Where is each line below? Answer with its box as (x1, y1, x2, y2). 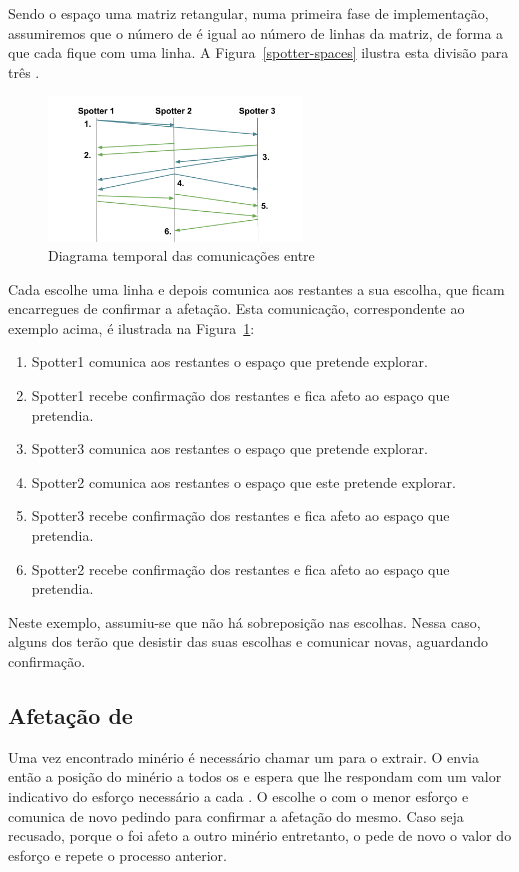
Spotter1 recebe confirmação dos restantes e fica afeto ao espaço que (31, 385, 450, 406)
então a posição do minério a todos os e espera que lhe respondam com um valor (8, 766, 502, 787)
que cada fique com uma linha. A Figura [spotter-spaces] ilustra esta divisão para (8, 42, 509, 63)
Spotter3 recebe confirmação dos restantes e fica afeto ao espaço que (31, 505, 450, 526)
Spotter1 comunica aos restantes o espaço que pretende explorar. (31, 351, 428, 372)
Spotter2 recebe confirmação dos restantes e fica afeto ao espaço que (31, 558, 450, 579)
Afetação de (8, 699, 133, 730)
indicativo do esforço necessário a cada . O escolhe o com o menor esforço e (8, 785, 469, 806)
